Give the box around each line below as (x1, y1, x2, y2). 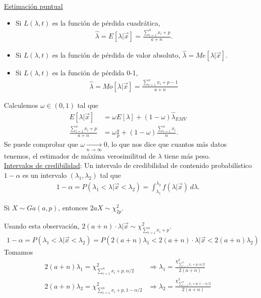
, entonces (58, 202, 88, 212)
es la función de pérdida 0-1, (52, 67, 138, 78)
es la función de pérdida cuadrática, (52, 17, 161, 28)
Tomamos (4, 247, 33, 257)
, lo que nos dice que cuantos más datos (107, 139, 227, 149)
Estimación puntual (4, 1, 63, 11)
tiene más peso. (164, 150, 211, 161)
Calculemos (4, 99, 38, 110)
